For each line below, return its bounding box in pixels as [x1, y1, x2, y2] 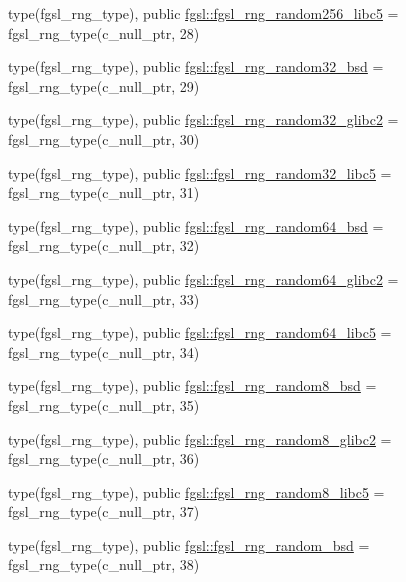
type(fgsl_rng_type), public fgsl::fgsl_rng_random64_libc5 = [8, 322, 392, 343]
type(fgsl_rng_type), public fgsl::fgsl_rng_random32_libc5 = [8, 162, 392, 183]
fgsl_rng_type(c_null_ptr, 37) [8, 501, 200, 522]
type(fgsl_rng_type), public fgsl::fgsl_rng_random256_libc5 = [8, 3, 399, 23]
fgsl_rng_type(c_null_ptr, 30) [8, 128, 200, 149]
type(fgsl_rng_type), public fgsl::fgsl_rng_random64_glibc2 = [8, 268, 399, 289]
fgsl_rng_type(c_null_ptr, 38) [8, 554, 200, 575]
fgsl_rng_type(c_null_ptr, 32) [8, 235, 200, 256]
